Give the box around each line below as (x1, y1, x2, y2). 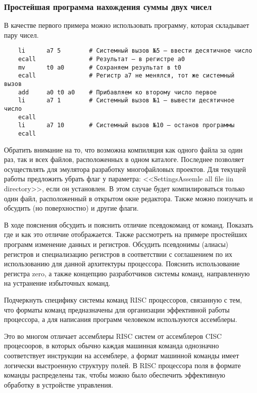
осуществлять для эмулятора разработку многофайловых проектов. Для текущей (4, 163, 246, 174)
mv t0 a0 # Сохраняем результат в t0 (18, 64, 181, 71)
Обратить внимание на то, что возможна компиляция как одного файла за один (4, 144, 243, 155)
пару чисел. (4, 29, 39, 40)
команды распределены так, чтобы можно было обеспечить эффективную (4, 370, 225, 380)
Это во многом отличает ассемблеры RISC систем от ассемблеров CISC (4, 330, 222, 341)
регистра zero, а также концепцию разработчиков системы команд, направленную (4, 268, 250, 278)
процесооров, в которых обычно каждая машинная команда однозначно (4, 340, 219, 351)
